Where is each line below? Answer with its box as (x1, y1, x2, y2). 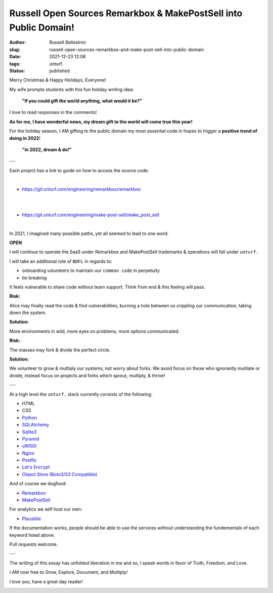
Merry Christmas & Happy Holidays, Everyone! (9, 77, 106, 83)
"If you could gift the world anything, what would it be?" (22, 98, 143, 104)
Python (22, 414, 37, 420)
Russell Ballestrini (49, 39, 86, 46)
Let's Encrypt (22, 464, 50, 470)
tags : (9, 61, 21, 67)
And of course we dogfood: (9, 481, 67, 487)
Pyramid (22, 436, 40, 442)
